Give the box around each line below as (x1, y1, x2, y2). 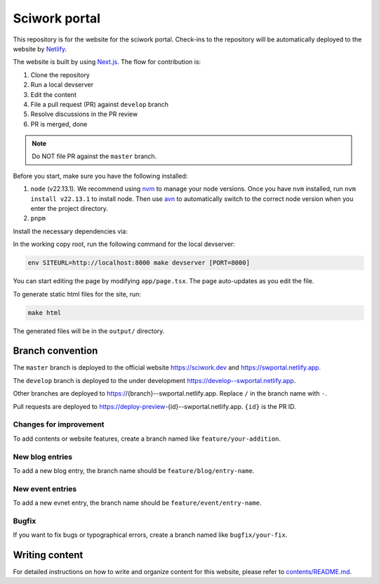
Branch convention (13, 345, 98, 357)
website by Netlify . (13, 44, 67, 53)
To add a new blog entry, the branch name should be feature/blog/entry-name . (13, 466, 255, 474)
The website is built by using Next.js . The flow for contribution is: (13, 58, 201, 66)
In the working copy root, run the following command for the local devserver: (13, 240, 235, 249)
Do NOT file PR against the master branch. (32, 152, 157, 161)
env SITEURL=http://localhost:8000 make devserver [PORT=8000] (27, 259, 251, 267)
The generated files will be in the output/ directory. (13, 327, 165, 335)
